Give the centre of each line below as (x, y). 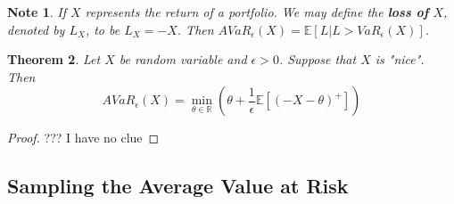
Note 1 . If (37, 12)
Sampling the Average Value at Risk (178, 186)
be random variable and (183, 59)
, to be (103, 29)
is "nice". (400, 59)
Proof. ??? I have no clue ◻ (83, 138)
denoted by (36, 29)
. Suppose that (318, 59)
